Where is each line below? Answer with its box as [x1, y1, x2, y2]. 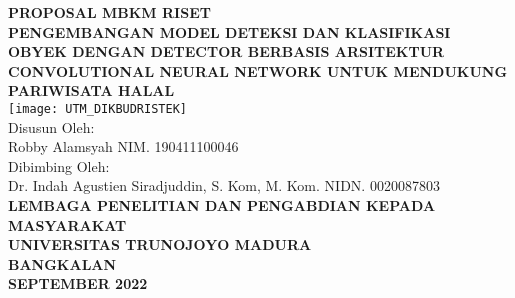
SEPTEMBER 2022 [8, 273, 148, 294]
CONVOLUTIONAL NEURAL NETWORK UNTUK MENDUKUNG [8, 60, 508, 81]
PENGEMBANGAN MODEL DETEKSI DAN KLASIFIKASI [8, 21, 451, 42]
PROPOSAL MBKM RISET [8, 2, 211, 22]
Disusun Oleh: [8, 116, 95, 137]
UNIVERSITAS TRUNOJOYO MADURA [8, 234, 312, 255]
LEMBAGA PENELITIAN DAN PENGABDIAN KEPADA [8, 195, 436, 215]
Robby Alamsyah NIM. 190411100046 [8, 136, 239, 157]
